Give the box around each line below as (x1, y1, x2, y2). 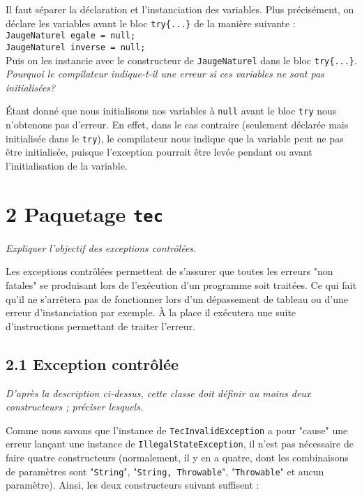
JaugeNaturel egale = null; (6, 31, 136, 41)
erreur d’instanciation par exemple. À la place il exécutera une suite (6, 305, 296, 320)
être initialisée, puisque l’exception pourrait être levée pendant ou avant (6, 144, 312, 159)
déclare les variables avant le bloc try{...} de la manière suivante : (6, 15, 296, 30)
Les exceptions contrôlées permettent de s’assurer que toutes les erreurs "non (6, 264, 333, 279)
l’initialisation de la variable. (6, 158, 128, 172)
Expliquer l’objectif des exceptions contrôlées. (6, 240, 197, 255)
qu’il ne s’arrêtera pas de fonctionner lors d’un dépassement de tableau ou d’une (6, 291, 348, 306)
